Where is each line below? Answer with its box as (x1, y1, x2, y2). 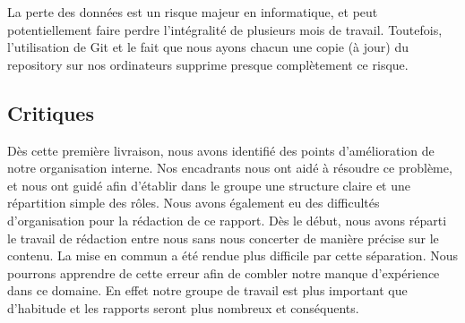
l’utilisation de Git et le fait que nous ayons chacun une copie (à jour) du (7, 38, 409, 56)
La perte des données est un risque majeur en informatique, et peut (7, 3, 378, 21)
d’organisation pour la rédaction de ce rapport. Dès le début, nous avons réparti (7, 210, 447, 229)
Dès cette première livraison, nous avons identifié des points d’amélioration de (7, 140, 435, 159)
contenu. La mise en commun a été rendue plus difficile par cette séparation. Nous (7, 246, 459, 265)
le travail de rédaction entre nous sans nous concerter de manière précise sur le (7, 228, 439, 247)
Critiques (7, 98, 94, 126)
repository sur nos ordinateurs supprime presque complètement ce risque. (7, 55, 409, 73)
